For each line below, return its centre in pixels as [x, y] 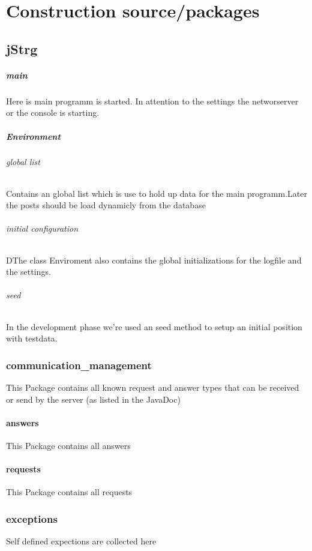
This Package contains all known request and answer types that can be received [153, 387]
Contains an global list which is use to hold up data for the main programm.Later [157, 193]
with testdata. [32, 338]
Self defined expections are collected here [81, 541]
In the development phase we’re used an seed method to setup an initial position [154, 326]
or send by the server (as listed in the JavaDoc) [93, 399]
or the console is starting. [53, 113]
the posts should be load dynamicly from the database [106, 205]
